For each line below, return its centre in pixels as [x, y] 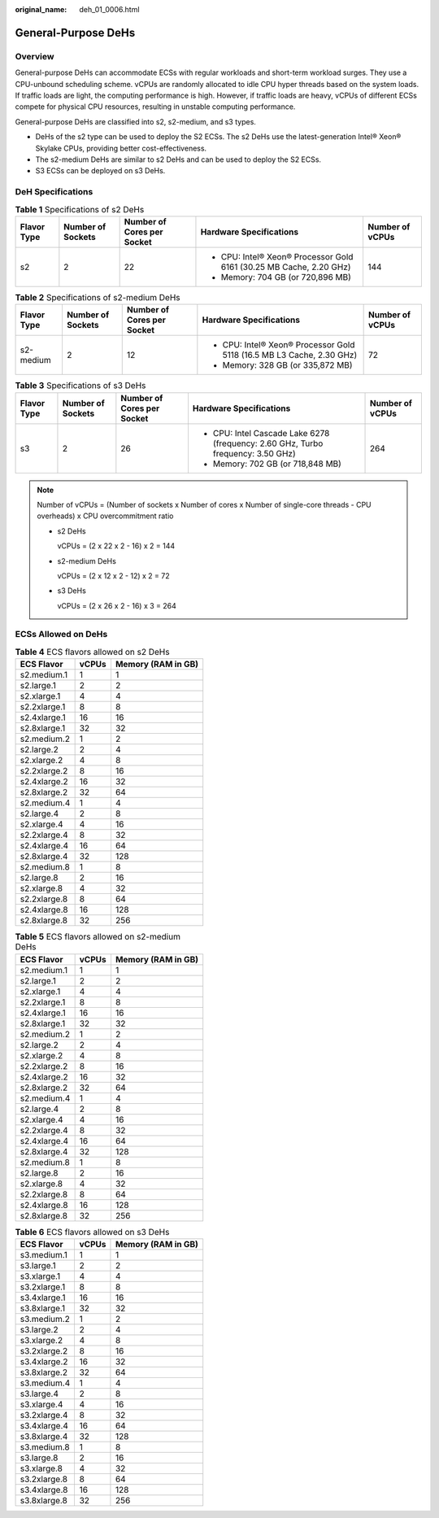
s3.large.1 [38, 1265]
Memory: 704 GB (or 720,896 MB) [286, 277]
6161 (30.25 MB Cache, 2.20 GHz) [286, 267]
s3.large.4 [39, 1394]
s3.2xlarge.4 [44, 1415]
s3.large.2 [39, 1329]
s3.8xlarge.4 [44, 1436]
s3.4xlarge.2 [44, 1361]
